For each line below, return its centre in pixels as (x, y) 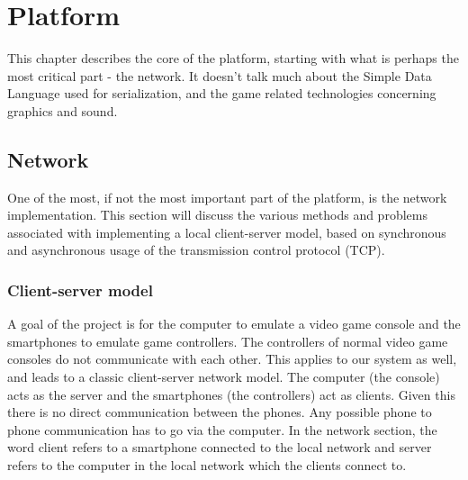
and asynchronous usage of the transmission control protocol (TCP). (196, 250)
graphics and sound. (63, 110)
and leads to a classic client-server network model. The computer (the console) (224, 377)
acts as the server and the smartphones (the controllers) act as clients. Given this (231, 394)
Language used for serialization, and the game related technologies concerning (222, 93)
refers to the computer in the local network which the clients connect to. (207, 465)
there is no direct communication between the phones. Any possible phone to (220, 412)
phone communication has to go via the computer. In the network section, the (222, 429)
